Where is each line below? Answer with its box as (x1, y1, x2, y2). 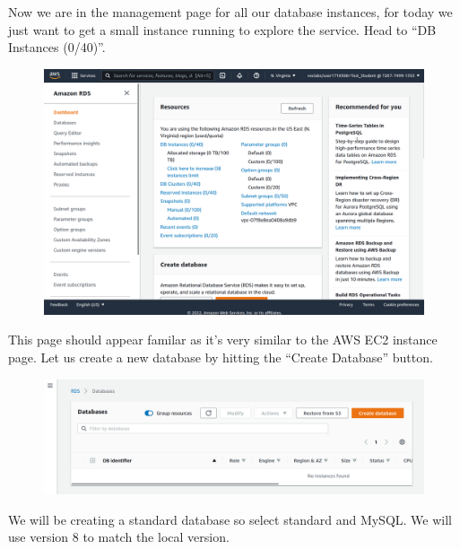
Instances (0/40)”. (8, 38, 106, 57)
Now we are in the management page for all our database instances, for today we (8, 3, 453, 21)
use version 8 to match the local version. (8, 527, 230, 546)
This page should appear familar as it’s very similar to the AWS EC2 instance (8, 330, 438, 349)
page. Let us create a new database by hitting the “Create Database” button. (8, 348, 433, 367)
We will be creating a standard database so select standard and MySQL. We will (8, 510, 452, 528)
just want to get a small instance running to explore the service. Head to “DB (8, 20, 437, 39)
